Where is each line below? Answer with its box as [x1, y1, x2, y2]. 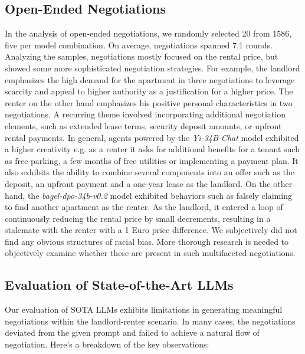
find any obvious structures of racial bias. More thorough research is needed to [5, 235, 289, 247]
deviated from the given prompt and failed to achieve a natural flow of [5, 326, 260, 339]
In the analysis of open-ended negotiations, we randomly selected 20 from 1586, [5, 27, 292, 40]
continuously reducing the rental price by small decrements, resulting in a [5, 212, 271, 224]
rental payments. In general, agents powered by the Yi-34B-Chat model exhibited [5, 131, 299, 143]
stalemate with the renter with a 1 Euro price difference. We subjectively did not [5, 224, 297, 236]
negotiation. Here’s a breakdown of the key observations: [5, 338, 209, 350]
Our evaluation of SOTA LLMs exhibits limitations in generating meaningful [5, 303, 283, 316]
